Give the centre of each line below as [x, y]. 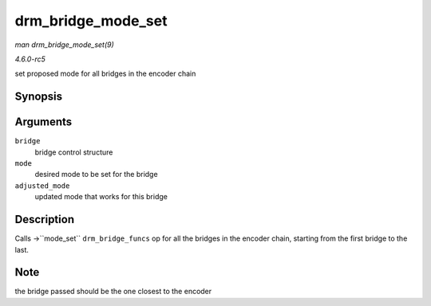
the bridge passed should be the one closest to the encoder [113, 292]
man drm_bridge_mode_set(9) [65, 45]
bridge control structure [74, 152]
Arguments [43, 122]
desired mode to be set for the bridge [97, 175]
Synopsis [39, 97]
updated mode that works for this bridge [101, 197]
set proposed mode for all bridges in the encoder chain [105, 74]
